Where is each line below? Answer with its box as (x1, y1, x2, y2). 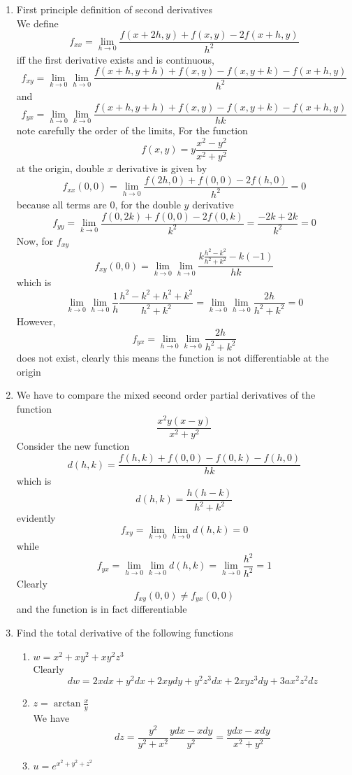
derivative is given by (116, 160, 207, 175)
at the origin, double (16, 160, 105, 175)
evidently (16, 511, 56, 525)
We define (16, 15, 59, 30)
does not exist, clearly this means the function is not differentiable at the (16, 350, 329, 364)
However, (16, 313, 56, 328)
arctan (53, 699, 81, 709)
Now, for (16, 233, 54, 248)
